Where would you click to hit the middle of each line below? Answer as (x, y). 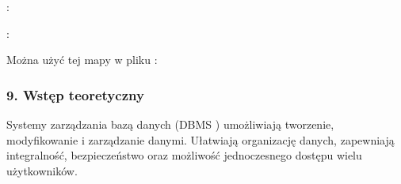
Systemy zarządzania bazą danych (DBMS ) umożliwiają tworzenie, (170, 124)
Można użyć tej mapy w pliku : (82, 60)
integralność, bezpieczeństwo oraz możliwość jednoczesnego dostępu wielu (184, 155)
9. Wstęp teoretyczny (75, 94)
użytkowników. (42, 170)
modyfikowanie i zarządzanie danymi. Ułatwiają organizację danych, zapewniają (200, 139)
